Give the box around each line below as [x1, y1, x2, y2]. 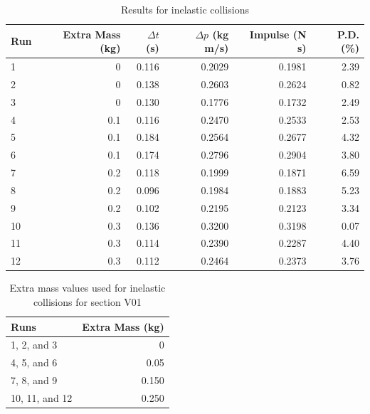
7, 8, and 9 [11, 373, 58, 388]
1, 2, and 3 [11, 337, 58, 352]
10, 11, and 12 [11, 390, 73, 405]
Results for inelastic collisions [121, 2, 249, 16]
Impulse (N [249, 26, 307, 41]
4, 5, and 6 [11, 355, 58, 370]
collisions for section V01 [33, 294, 142, 309]
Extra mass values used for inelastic [9, 280, 166, 295]
